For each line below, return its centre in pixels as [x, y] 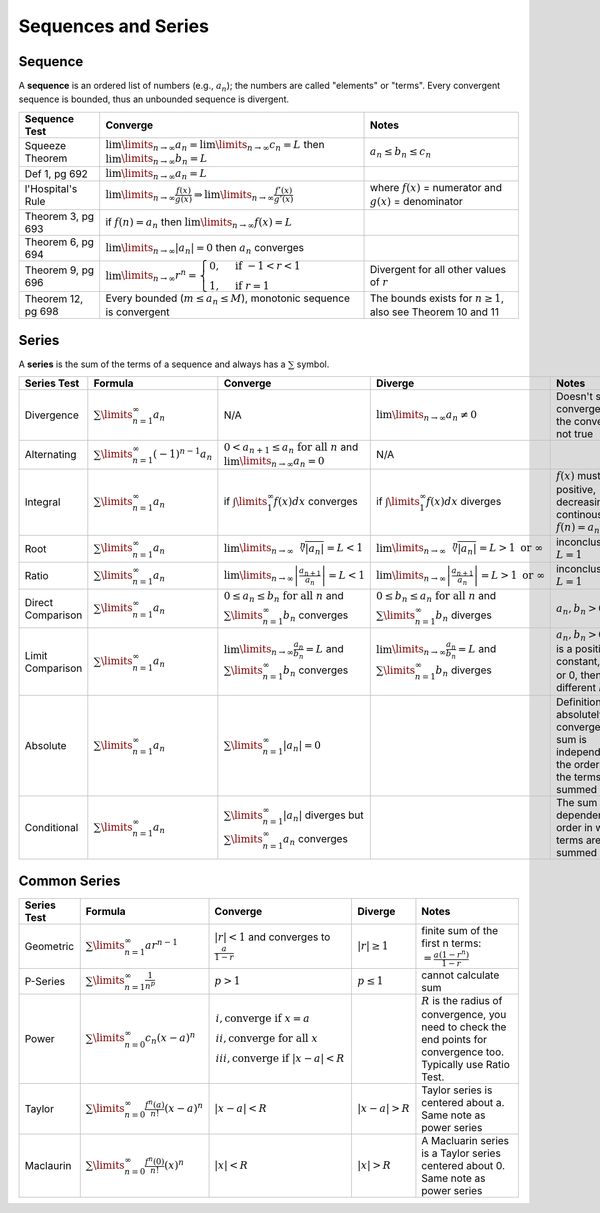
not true [574, 434]
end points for [454, 1040]
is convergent [137, 312]
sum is [571, 740]
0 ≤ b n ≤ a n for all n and [436, 597]
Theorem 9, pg [59, 270]
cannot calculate [460, 975]
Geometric [49, 946]
